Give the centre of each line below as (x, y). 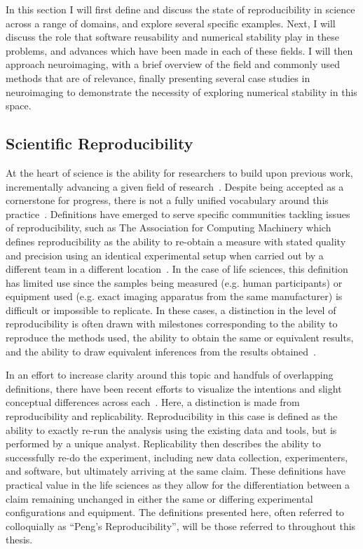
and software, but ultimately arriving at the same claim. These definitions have (176, 471)
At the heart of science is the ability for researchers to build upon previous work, (179, 172)
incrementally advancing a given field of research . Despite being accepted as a (175, 186)
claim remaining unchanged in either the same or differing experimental (159, 498)
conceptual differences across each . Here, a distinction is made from (153, 402)
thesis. (19, 540)
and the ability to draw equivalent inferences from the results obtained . (161, 351)
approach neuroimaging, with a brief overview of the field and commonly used (173, 64)
